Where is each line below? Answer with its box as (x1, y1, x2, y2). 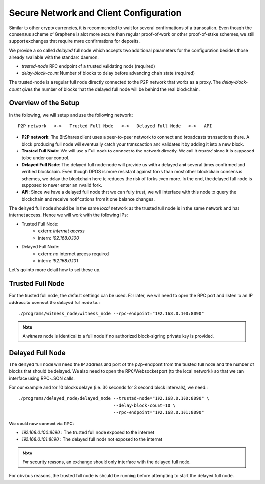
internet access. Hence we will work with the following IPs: (9, 212, 128, 218)
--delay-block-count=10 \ (113, 402, 176, 408)
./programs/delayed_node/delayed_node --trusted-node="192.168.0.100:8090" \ (18, 396, 210, 401)
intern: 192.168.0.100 (38, 235, 79, 241)
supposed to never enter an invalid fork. (21, 182, 103, 188)
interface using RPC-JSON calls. (9, 375, 75, 381)
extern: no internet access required (38, 251, 109, 257)
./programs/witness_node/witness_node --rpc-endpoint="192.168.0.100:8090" (18, 311, 204, 317)
